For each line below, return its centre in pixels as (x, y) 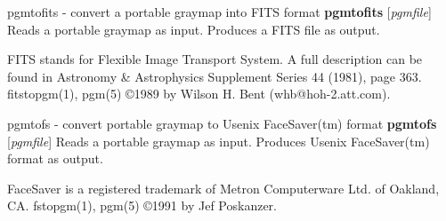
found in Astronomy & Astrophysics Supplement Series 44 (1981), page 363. (215, 76)
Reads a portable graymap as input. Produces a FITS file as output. (194, 29)
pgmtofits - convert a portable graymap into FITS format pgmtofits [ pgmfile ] (219, 12)
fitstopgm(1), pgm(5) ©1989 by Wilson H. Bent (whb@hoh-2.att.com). (199, 94)
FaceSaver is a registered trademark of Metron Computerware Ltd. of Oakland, (223, 188)
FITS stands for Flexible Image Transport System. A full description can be (215, 59)
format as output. (55, 158)
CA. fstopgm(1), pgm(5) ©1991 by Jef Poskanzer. (142, 205)
